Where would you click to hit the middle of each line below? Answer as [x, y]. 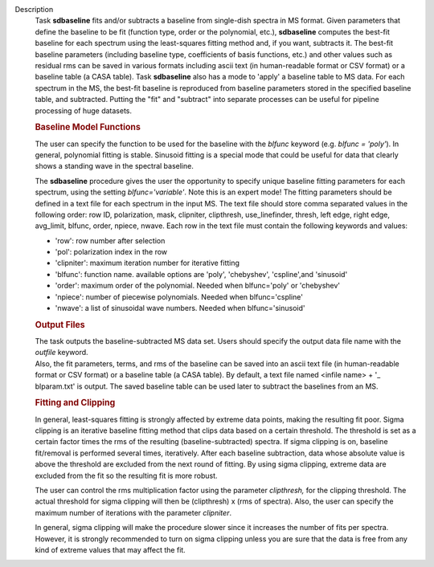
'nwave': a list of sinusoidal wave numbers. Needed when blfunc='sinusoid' [180, 308]
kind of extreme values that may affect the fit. [111, 549]
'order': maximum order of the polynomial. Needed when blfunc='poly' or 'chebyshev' [198, 286]
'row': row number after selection [110, 240]
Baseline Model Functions [88, 127]
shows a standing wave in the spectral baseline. [115, 166]
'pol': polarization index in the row [111, 252]
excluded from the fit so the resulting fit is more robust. [126, 475]
